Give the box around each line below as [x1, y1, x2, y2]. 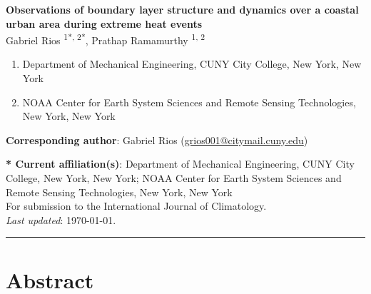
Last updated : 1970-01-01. [6, 212, 116, 227]
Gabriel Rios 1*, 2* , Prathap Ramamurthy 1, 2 [6, 31, 205, 47]
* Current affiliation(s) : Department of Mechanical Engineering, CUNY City [6, 156, 355, 171]
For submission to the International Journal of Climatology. [6, 198, 267, 213]
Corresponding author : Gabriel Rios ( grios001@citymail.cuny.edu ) [6, 132, 308, 147]
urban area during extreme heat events [6, 16, 203, 31]
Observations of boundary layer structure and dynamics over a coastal [6, 2, 359, 16]
